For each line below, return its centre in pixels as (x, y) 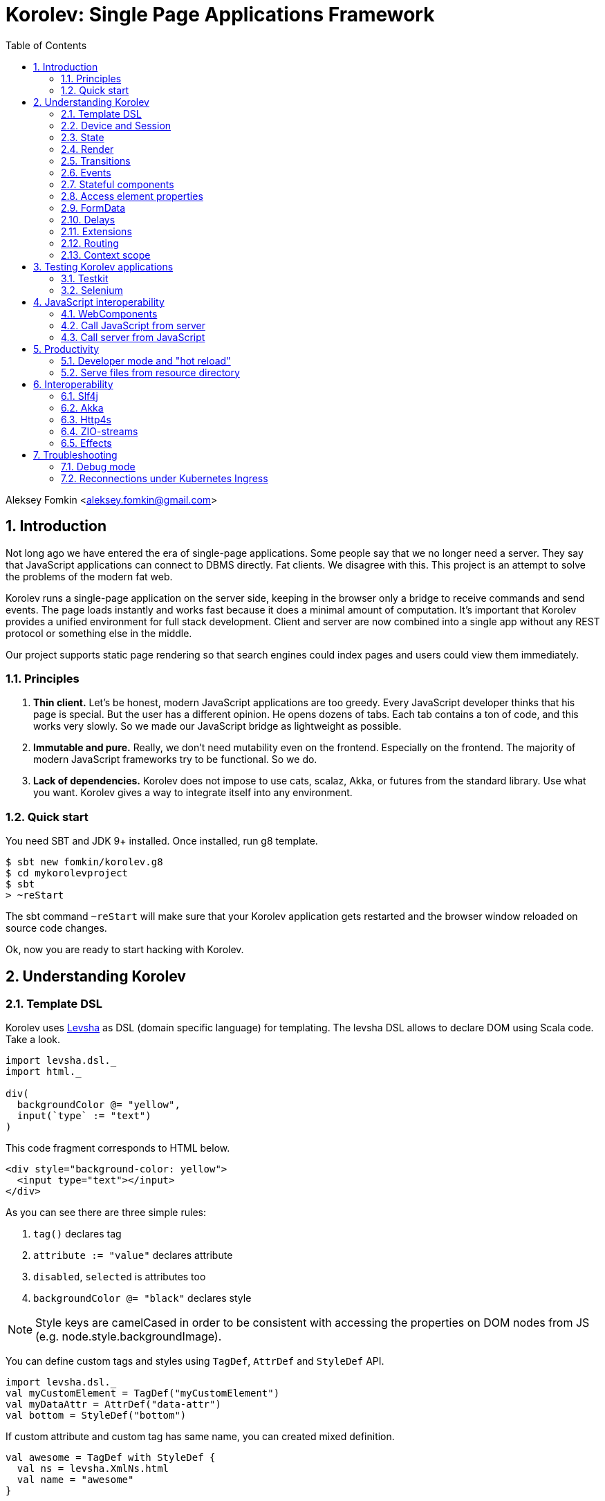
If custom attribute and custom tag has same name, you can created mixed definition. (200, 1437)
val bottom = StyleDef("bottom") (96, 1416)
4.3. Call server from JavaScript (133, 337)
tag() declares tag (77, 1234)
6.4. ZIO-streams (100, 431)
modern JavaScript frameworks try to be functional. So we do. (175, 759)
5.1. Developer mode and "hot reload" (146, 360)
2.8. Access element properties (132, 196)
